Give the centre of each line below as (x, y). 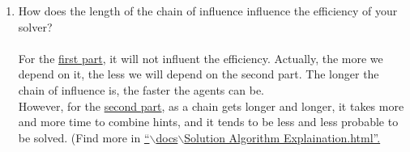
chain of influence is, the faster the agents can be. (141, 89)
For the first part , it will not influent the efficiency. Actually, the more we (201, 58)
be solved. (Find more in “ (84, 137)
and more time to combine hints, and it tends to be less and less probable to (208, 122)
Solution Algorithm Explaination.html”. (282, 137)
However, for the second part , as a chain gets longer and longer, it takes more (211, 106)
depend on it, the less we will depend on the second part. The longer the (199, 74)
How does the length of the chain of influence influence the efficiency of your (208, 11)
